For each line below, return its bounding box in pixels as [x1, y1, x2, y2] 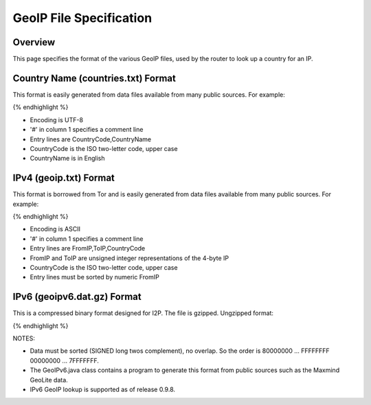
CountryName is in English [30, 154, 105, 163]
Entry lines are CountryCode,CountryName [30, 135, 151, 143]
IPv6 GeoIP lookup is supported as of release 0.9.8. [30, 385, 175, 393]
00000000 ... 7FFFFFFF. [30, 356, 99, 364]
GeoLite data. [30, 375, 68, 384]
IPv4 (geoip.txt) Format [12, 172, 115, 184]
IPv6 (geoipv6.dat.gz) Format [12, 291, 142, 303]
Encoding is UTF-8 [30, 115, 84, 124]
